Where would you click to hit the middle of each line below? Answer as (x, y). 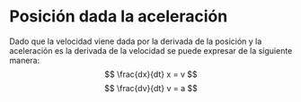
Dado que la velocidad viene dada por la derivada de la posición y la (136, 41)
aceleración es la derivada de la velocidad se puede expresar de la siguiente (151, 50)
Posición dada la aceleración (119, 17)
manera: (25, 60)
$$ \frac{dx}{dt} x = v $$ (151, 74)
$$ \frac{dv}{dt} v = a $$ (151, 88)
